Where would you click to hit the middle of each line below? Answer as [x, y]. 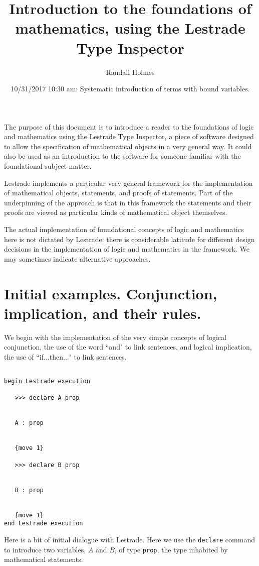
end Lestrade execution [44, 524]
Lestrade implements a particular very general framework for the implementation [128, 183]
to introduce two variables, [45, 549]
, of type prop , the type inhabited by [171, 549]
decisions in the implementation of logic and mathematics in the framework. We [127, 249]
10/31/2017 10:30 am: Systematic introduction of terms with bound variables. [130, 89]
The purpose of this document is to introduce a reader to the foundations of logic [129, 126]
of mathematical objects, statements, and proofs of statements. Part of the [118, 193]
